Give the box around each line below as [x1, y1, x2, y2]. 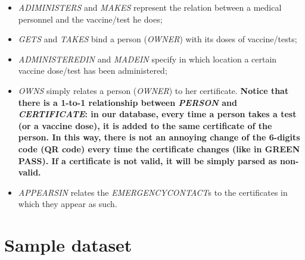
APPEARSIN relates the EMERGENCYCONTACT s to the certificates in [18, 186, 288, 198]
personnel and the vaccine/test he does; [18, 12, 163, 25]
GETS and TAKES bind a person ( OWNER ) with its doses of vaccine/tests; [18, 33, 297, 45]
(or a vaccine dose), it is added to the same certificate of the [18, 119, 272, 131]
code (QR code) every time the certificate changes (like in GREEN [18, 142, 300, 155]
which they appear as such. [18, 198, 117, 210]
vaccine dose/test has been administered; [18, 64, 167, 77]
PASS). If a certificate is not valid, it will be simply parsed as [18, 154, 277, 167]
